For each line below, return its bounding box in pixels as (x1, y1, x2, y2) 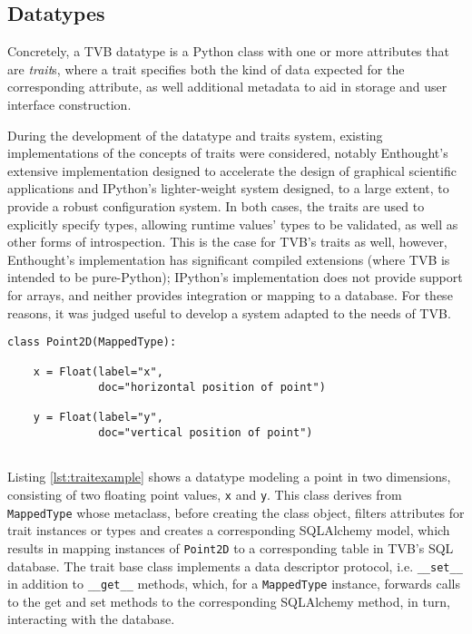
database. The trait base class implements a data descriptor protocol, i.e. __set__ (7, 556, 463, 575)
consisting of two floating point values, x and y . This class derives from (7, 484, 402, 503)
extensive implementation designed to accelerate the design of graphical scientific (7, 161, 457, 180)
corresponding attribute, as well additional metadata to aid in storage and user (7, 77, 447, 96)
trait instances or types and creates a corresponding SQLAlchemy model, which (7, 521, 450, 540)
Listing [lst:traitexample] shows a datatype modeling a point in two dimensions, (7, 467, 451, 486)
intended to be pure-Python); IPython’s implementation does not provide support (7, 268, 463, 287)
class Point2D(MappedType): (7, 336, 177, 349)
